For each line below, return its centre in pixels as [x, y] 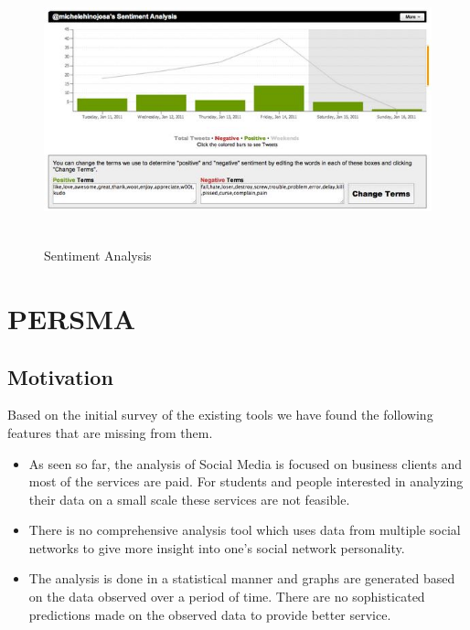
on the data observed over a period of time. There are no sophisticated [227, 597]
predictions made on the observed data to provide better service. [210, 614]
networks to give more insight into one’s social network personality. [217, 547]
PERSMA [72, 318]
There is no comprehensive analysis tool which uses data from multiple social [245, 530]
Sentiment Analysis [98, 256]
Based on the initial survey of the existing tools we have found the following [220, 415]
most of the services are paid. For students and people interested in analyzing [246, 481]
